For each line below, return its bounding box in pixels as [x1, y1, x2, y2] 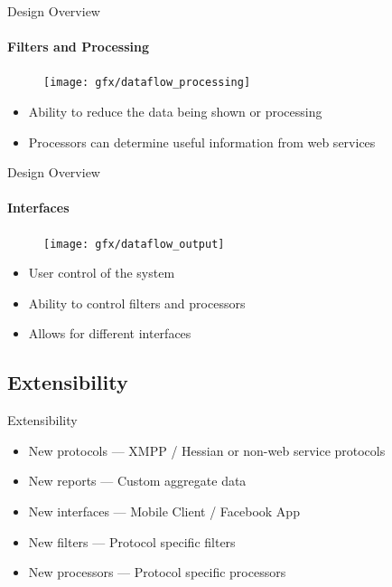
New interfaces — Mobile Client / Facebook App [28, 502, 300, 521]
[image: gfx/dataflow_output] [43, 237, 225, 251]
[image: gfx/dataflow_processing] [43, 76, 251, 90]
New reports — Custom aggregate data [28, 471, 247, 490]
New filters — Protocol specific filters [28, 532, 236, 551]
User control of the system [28, 263, 175, 282]
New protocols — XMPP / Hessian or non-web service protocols [28, 440, 386, 459]
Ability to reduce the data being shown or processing [28, 102, 322, 121]
